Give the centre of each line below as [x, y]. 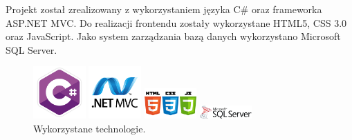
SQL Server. [31, 49]
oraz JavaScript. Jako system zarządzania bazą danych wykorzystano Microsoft [173, 36]
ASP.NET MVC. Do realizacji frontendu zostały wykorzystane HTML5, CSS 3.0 [176, 22]
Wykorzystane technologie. [90, 128]
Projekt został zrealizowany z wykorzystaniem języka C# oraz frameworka [164, 9]
